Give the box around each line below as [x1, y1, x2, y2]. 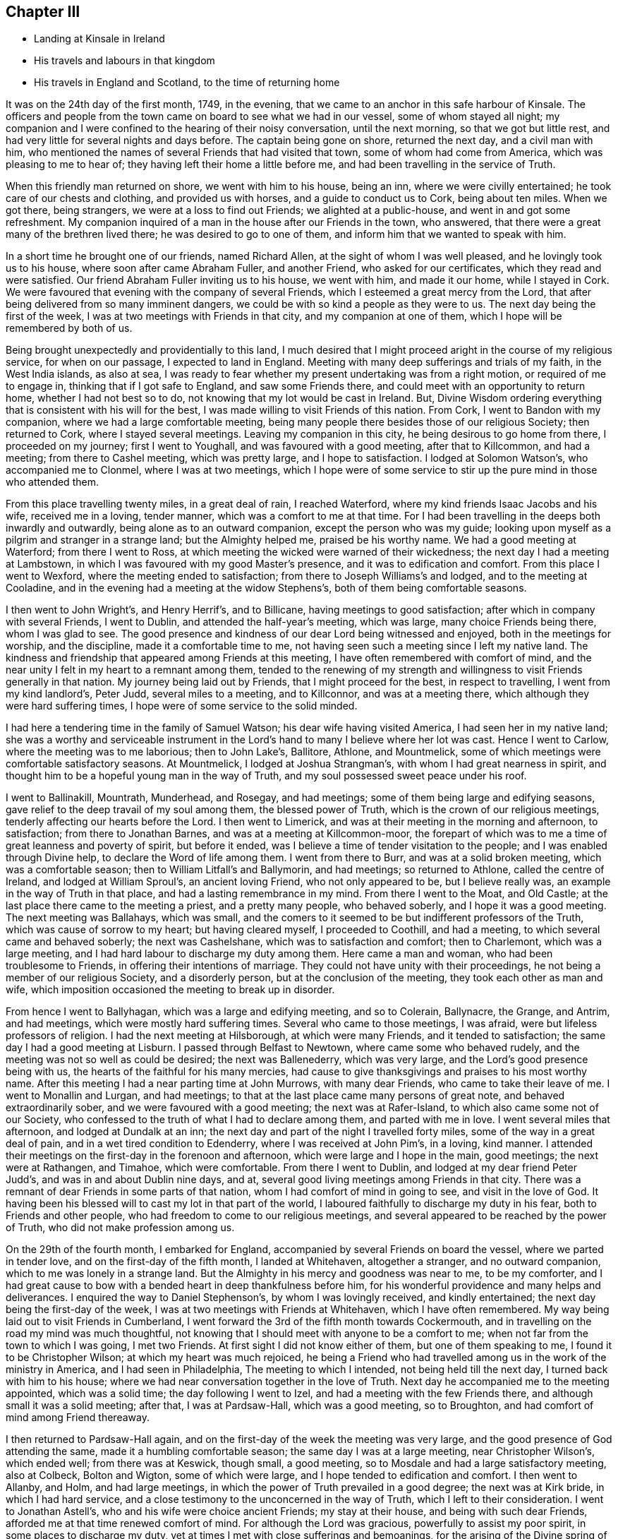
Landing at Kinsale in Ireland [34, 32, 165, 45]
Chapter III [6, 3, 80, 20]
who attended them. [6, 476, 99, 489]
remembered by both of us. [6, 322, 133, 335]
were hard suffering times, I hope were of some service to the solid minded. [6, 700, 358, 712]
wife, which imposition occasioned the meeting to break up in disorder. [6, 983, 335, 996]
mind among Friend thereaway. [6, 1411, 150, 1424]
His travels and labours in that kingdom [34, 54, 215, 67]
